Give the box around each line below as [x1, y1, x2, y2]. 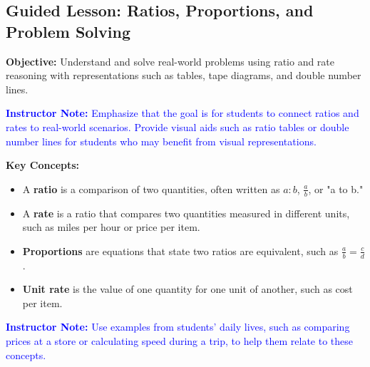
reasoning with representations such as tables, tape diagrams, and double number [6, 68, 361, 83]
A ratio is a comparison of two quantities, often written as [22, 181, 280, 196]
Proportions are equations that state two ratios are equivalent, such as [22, 243, 339, 258]
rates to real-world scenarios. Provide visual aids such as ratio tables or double [6, 119, 349, 134]
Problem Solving [6, 20, 131, 42]
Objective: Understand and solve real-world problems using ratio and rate [6, 53, 335, 68]
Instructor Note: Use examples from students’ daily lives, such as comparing [6, 319, 350, 334]
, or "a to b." [308, 181, 364, 196]
